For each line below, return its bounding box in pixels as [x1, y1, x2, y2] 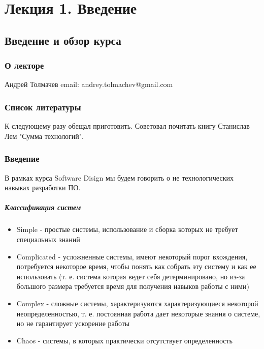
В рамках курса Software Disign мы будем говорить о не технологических [5, 172, 234, 183]
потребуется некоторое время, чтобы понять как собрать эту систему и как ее [16, 261, 256, 272]
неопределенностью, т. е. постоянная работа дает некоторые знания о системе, [16, 308, 260, 318]
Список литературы [5, 100, 81, 113]
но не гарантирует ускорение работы [16, 318, 130, 329]
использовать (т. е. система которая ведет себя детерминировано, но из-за [16, 271, 245, 281]
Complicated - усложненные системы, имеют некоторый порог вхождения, [16, 251, 248, 261]
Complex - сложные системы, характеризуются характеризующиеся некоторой [16, 298, 258, 308]
